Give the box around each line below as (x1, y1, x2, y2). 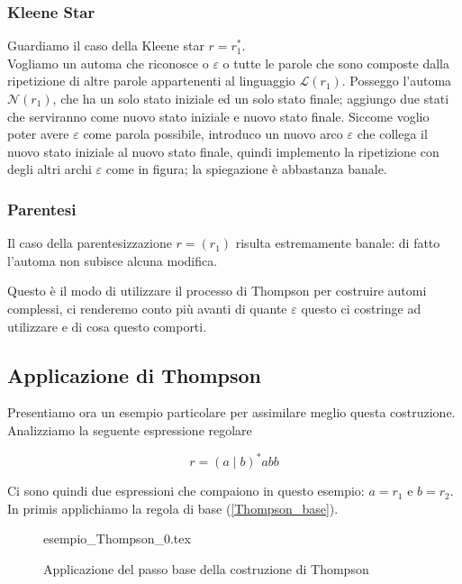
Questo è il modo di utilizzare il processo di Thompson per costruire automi (7, 281, 427, 300)
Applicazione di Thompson (7, 360, 262, 388)
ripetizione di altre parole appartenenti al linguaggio (7, 71, 295, 90)
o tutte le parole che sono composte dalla (222, 53, 449, 72)
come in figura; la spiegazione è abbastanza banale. (105, 160, 387, 178)
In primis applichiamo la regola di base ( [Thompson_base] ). (7, 498, 339, 517)
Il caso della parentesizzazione (7, 233, 172, 252)
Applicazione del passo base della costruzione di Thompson (43, 559, 369, 578)
